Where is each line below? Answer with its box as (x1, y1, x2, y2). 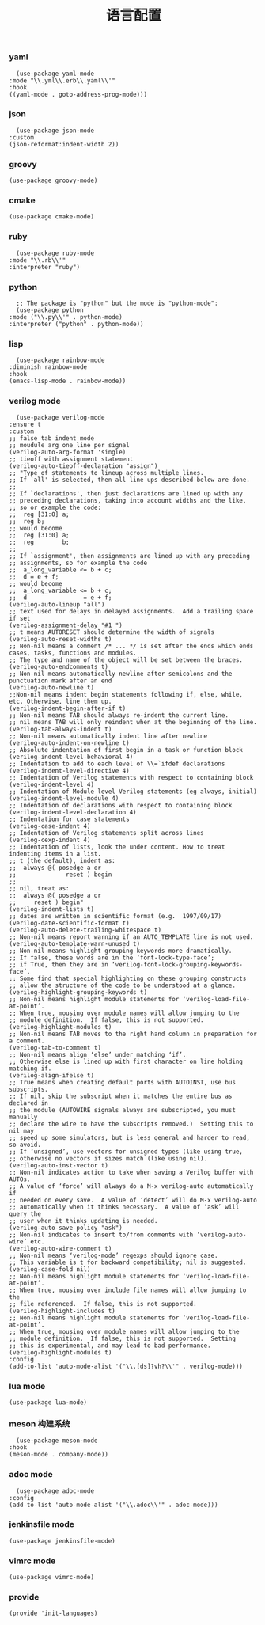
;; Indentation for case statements (9, 815, 130, 823)
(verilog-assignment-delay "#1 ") (9, 621, 123, 629)
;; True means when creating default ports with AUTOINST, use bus (9, 1078, 237, 1086)
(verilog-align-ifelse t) (9, 1071, 94, 1080)
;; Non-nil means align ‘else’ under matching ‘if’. (9, 1050, 187, 1058)
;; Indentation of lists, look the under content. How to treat (9, 843, 225, 851)
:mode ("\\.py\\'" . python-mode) (9, 313, 123, 321)
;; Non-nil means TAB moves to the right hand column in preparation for (9, 1030, 258, 1038)
